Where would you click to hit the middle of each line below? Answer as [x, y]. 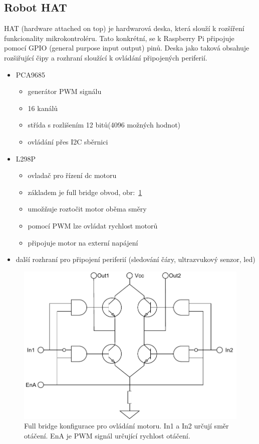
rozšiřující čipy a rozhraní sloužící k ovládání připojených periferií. [106, 57]
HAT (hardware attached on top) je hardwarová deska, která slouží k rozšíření [124, 28]
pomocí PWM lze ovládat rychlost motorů [93, 225]
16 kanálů [43, 108]
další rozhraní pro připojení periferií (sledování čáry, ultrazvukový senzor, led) [136, 259]
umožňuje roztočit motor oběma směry [87, 209]
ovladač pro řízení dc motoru [72, 175]
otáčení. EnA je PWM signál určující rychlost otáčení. [107, 435]
